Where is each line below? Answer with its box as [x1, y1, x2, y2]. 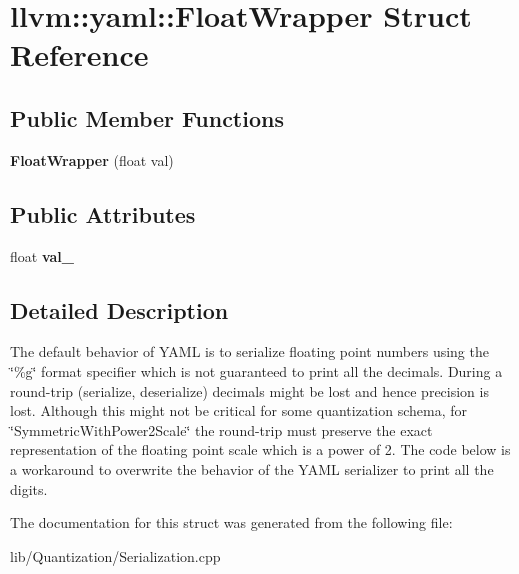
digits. [10, 478, 48, 499]
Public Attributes [10, 198, 196, 229]
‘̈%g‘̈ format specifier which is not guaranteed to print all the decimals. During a [10, 360, 503, 381]
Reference [10, 34, 149, 75]
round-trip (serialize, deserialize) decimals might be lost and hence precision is [10, 380, 489, 401]
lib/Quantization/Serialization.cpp [10, 545, 221, 566]
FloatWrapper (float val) [10, 149, 174, 170]
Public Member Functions [10, 102, 284, 133]
